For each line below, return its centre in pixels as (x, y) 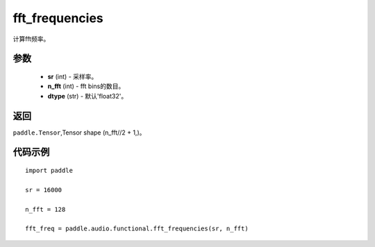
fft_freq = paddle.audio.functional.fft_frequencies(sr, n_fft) (137, 229)
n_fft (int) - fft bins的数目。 (86, 86)
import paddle (49, 171)
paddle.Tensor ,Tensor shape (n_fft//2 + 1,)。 (79, 133)
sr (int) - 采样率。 (73, 76)
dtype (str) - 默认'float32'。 (87, 96)
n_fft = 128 (45, 209)
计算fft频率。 (31, 39)
